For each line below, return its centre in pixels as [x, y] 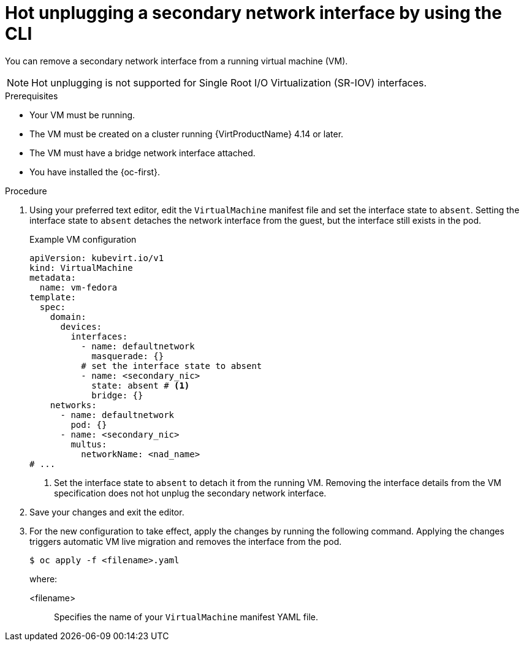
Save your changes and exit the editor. [107, 512]
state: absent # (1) [141, 385]
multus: [89, 444]
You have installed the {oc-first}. [95, 172]
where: [44, 579]
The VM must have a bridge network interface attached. [142, 153]
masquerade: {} [128, 356]
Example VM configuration [83, 239]
